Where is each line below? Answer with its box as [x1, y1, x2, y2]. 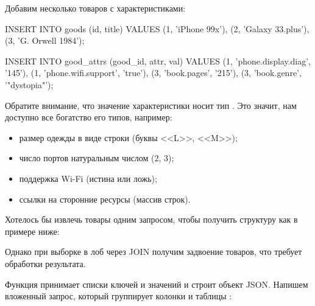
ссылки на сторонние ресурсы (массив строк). [19, 192, 191, 205]
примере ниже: [5, 224, 60, 237]
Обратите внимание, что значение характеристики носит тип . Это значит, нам [5, 99, 297, 111]
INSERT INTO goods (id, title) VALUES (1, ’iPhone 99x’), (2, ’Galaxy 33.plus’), [5, 22, 310, 35]
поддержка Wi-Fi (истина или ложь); [19, 172, 157, 184]
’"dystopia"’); [5, 78, 54, 91]
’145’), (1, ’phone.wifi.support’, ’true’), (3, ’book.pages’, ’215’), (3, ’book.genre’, [5, 66, 302, 79]
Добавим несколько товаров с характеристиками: [5, 2, 186, 14]
